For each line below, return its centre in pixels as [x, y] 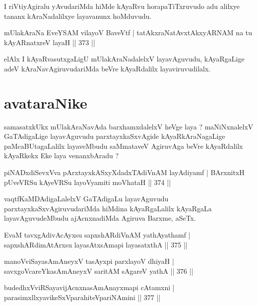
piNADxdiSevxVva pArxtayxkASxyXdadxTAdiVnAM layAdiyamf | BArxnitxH [124, 172]
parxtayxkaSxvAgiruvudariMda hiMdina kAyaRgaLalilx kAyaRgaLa [108, 208]
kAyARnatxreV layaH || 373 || [50, 42]
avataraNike [46, 102]
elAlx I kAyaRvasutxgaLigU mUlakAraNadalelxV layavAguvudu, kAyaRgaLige [124, 59]
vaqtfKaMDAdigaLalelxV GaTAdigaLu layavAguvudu [86, 199]
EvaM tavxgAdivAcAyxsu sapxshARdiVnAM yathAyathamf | [97, 235]
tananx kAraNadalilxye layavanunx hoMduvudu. [78, 16]
